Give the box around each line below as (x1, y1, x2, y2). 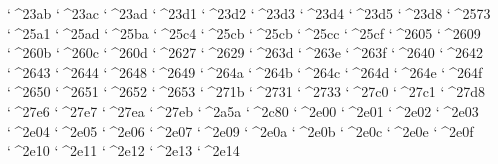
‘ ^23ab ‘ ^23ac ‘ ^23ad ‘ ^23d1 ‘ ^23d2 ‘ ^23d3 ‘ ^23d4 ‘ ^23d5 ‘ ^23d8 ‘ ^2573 (7, 3, 491, 23)
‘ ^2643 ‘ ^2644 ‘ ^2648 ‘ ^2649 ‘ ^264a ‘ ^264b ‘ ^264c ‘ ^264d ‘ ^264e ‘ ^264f (7, 61, 483, 82)
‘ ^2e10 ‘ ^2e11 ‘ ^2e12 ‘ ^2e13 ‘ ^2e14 (7, 140, 240, 161)
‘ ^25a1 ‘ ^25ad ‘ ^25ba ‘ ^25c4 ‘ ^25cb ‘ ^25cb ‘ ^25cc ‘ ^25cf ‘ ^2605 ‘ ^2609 (7, 22, 481, 43)
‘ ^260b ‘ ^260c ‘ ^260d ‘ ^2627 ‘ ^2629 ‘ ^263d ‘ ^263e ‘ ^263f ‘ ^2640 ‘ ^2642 (7, 42, 483, 63)
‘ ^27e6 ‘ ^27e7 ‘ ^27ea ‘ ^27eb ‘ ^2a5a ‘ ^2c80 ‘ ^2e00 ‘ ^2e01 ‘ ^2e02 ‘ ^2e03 (7, 100, 479, 121)
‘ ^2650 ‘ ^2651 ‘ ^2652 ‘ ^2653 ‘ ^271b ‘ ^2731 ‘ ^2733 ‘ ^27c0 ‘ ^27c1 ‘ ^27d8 (7, 81, 485, 102)
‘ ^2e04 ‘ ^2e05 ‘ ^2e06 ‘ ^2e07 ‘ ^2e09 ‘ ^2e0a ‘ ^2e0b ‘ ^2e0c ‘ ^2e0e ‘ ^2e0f (7, 120, 474, 141)
